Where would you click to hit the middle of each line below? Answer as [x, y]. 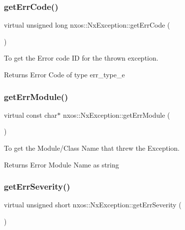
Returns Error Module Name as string [62, 164]
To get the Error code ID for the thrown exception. [81, 58]
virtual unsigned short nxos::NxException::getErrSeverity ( [93, 205]
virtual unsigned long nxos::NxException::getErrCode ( [87, 25]
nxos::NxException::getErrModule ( [116, 115]
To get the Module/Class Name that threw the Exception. [92, 148]
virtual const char [31, 115]
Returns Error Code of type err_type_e [64, 74]
